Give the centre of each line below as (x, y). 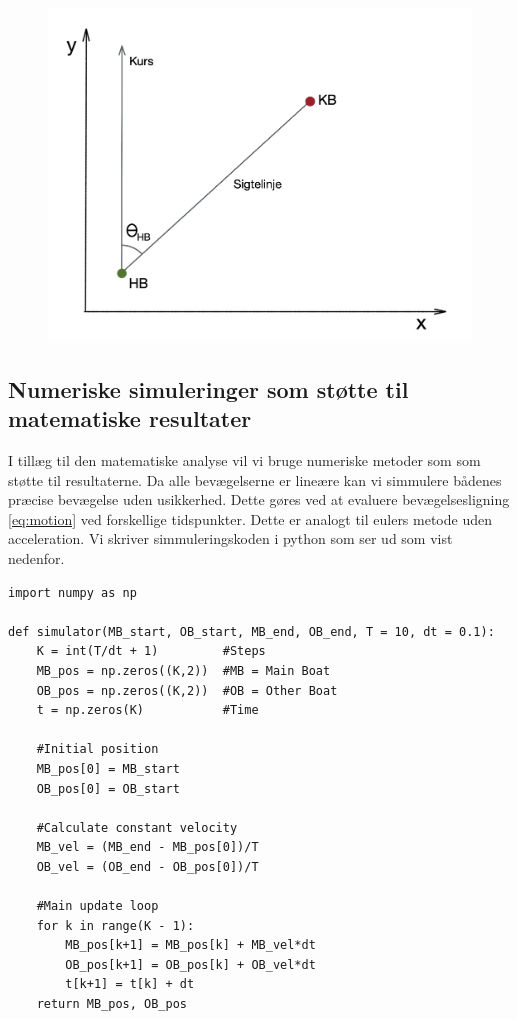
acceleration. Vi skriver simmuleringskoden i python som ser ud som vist (230, 538)
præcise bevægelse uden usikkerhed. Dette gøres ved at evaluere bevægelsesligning (259, 499)
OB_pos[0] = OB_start (108, 788)
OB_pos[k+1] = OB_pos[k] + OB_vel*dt (190, 964)
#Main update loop (97, 906)
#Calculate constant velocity (137, 827)
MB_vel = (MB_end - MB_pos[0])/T (147, 847)
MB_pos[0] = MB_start (108, 768)
